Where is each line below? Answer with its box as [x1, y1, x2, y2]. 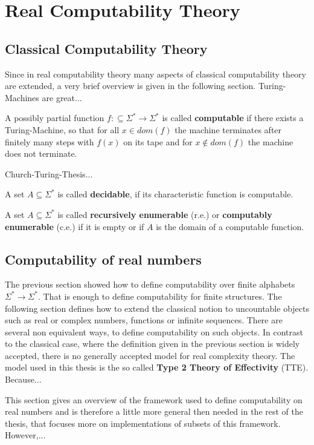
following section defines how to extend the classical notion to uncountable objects [5, 302, 309, 314]
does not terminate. [5, 147, 77, 160]
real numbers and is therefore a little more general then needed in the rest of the [5, 405, 303, 418]
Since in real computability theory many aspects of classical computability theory [5, 67, 306, 80]
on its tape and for [123, 135, 193, 148]
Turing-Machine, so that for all [5, 123, 120, 136]
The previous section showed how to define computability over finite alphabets [5, 278, 295, 291]
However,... [5, 429, 46, 441]
